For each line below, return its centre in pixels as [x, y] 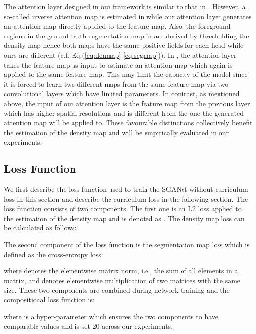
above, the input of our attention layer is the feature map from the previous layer [127, 103]
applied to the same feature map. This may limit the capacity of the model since [126, 74]
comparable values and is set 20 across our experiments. [89, 326]
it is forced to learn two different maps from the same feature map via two [116, 84]
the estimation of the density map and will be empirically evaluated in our [117, 132]
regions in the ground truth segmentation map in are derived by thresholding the [127, 35]
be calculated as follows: [40, 228]
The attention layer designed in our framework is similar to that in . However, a [125, 6]
